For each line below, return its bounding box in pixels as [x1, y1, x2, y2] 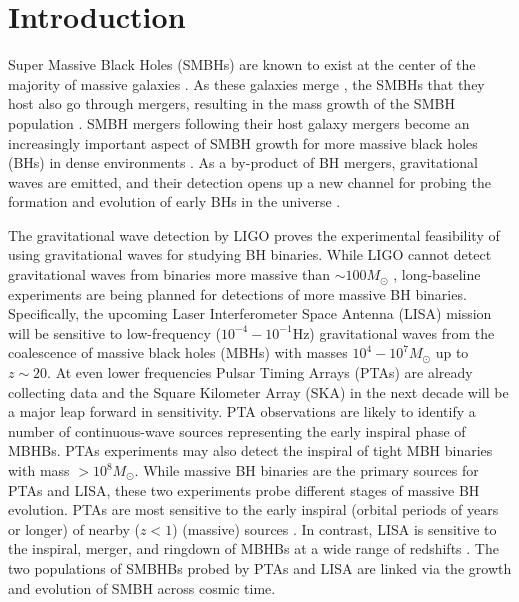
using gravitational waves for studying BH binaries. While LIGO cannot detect [8, 244, 492, 265]
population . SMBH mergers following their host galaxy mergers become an [8, 112, 470, 133]
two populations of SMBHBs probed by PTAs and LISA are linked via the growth [8, 557, 512, 578]
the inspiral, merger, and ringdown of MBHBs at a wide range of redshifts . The [8, 538, 499, 559]
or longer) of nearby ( [8, 518, 140, 539]
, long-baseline [393, 264, 481, 285]
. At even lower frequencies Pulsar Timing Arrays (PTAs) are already [47, 362, 473, 383]
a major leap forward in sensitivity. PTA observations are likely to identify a [8, 401, 476, 422]
